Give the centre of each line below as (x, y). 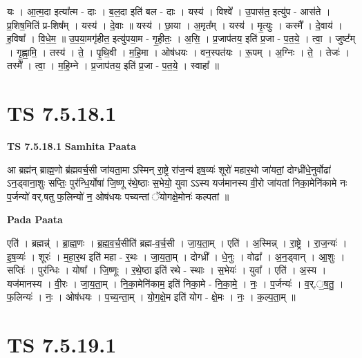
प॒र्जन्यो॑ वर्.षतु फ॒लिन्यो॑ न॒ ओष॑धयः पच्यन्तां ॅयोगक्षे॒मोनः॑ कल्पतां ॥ (118, 196)
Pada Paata (35, 219)
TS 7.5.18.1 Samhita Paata (72, 146)
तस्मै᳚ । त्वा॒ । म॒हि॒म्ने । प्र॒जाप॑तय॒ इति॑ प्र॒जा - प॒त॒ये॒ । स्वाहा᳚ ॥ (113, 65)
